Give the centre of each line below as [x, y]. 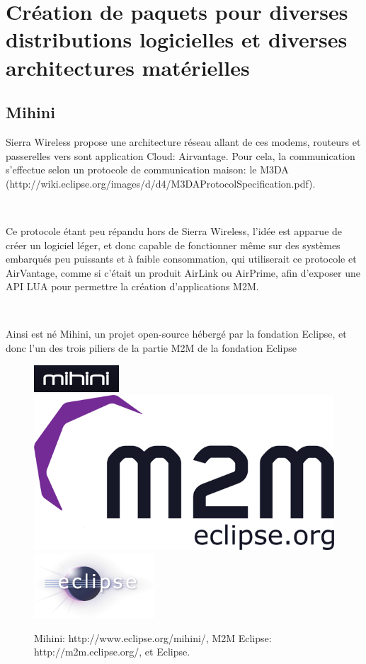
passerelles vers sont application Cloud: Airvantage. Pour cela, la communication [181, 155]
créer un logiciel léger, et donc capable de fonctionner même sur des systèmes [173, 245]
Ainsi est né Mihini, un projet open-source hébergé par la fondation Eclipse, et [176, 334]
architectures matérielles [128, 67]
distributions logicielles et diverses [177, 39]
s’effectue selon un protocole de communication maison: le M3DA [147, 170]
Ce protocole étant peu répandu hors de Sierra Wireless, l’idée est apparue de [174, 230]
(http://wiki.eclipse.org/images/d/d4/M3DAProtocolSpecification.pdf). [161, 183]
